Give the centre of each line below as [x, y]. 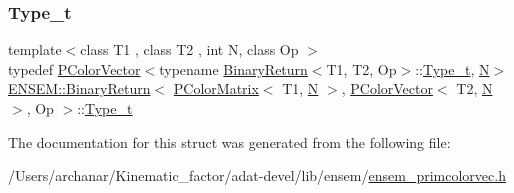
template [35, 49]
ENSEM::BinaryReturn [79, 88]
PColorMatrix [216, 88]
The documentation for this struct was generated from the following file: [229, 141]
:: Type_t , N [452, 68]
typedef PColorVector [74, 68]
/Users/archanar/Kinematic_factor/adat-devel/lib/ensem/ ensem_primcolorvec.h [257, 175]
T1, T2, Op [361, 68]
